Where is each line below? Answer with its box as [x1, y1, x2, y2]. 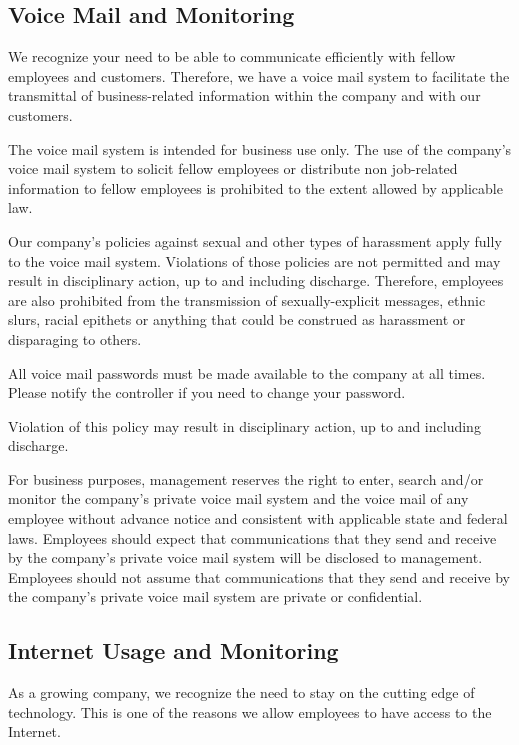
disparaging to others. [8, 328, 142, 349]
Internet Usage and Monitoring [8, 635, 339, 666]
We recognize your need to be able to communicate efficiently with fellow [8, 46, 456, 67]
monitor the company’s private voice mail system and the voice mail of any [8, 488, 469, 509]
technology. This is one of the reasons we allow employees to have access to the [8, 701, 492, 722]
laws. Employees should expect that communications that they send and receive [8, 527, 497, 548]
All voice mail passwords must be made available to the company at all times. [8, 362, 486, 383]
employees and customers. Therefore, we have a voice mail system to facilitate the [8, 65, 510, 86]
